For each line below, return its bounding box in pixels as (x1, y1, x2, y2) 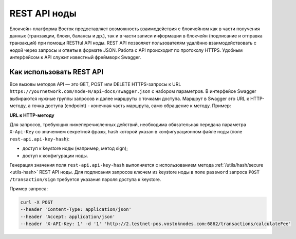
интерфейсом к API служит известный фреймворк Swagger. (9, 54, 141, 61)
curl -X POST (20, 200, 53, 205)
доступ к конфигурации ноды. (22, 152, 88, 158)
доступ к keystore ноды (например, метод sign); (22, 145, 128, 151)
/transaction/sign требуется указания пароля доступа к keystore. (9, 176, 161, 182)
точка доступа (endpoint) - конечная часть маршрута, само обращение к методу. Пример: (31, 103, 231, 109)
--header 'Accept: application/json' (20, 213, 116, 220)
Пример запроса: (9, 186, 48, 192)
